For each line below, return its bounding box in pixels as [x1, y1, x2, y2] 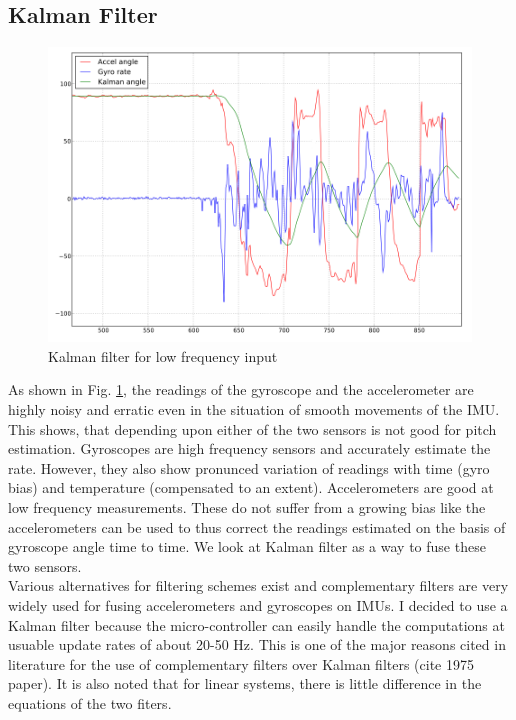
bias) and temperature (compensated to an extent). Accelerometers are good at [8, 477, 494, 498]
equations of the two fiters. [8, 692, 172, 713]
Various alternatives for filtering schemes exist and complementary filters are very [8, 575, 509, 596]
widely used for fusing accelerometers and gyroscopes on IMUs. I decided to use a [8, 594, 508, 615]
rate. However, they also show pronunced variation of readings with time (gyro [8, 457, 490, 478]
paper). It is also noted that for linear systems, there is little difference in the [8, 673, 482, 694]
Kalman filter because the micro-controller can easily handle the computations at [8, 614, 505, 635]
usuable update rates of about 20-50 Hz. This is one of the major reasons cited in [8, 634, 506, 655]
